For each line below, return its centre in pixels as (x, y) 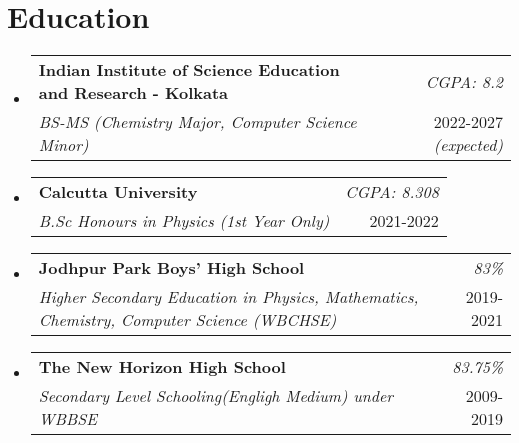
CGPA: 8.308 (392, 192)
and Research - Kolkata (133, 93)
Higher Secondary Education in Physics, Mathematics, (228, 297)
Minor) (63, 145)
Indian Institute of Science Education (189, 70)
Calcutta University (118, 192)
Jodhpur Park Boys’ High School (171, 268)
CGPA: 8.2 (464, 81)
